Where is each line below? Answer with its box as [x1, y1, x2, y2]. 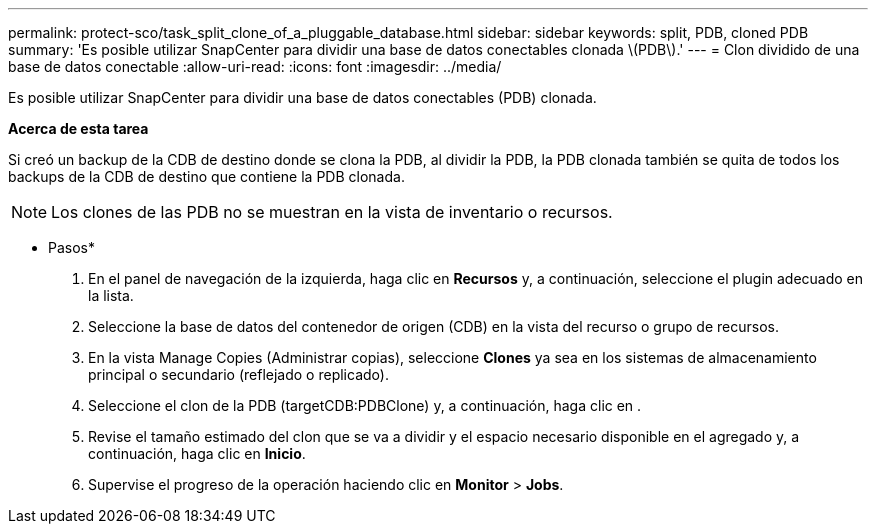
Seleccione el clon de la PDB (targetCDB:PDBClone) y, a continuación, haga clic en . [88, 397, 642, 414]
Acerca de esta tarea [8, 120, 149, 137]
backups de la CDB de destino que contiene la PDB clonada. [8, 168, 405, 185]
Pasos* [48, 239, 95, 256]
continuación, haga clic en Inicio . [88, 445, 306, 462]
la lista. [88, 287, 134, 304]
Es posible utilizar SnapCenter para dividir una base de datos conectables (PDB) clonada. [8, 89, 597, 106]
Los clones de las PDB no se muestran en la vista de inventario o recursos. [51, 202, 613, 222]
